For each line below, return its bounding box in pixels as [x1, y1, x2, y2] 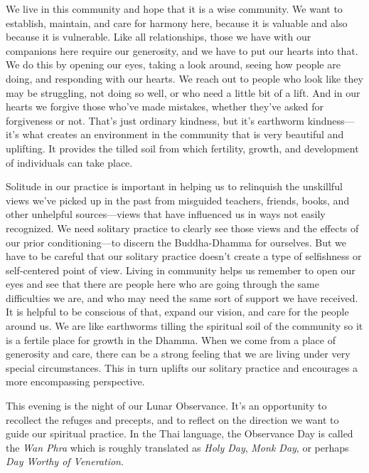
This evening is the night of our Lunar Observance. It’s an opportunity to [6, 398, 327, 413]
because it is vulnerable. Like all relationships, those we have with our [6, 29, 311, 44]
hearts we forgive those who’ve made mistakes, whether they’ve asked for [6, 99, 323, 114]
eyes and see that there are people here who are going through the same [6, 276, 319, 291]
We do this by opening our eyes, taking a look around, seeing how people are [6, 57, 341, 72]
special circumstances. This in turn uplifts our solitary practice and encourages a [6, 360, 358, 375]
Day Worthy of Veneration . [6, 454, 124, 469]
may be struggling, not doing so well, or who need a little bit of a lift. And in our [6, 85, 360, 100]
